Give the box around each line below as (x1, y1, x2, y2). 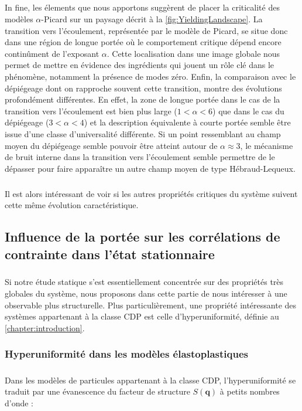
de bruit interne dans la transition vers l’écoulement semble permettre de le (5, 151, 275, 163)
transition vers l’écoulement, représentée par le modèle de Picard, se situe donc (5, 24, 288, 36)
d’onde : (5, 396, 34, 409)
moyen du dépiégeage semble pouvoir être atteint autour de (5, 139, 218, 151)
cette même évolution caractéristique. (5, 199, 139, 211)
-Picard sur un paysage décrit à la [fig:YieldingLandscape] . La (41, 12, 263, 25)
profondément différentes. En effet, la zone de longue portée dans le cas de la (5, 93, 280, 106)
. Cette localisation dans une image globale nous (107, 47, 280, 59)
